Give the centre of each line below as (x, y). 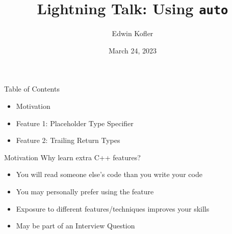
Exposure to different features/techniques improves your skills (113, 208)
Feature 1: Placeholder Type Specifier (75, 123)
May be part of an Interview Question (75, 226)
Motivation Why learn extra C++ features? (72, 157)
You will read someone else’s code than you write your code (109, 174)
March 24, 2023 (133, 50)
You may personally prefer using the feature (85, 191)
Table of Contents (32, 89)
